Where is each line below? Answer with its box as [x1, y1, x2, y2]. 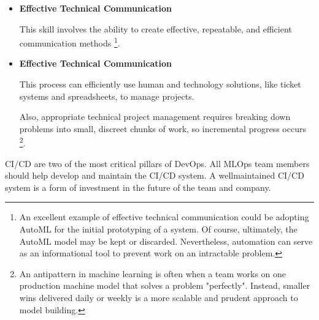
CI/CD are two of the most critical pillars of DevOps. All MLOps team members [5, 157, 310, 169]
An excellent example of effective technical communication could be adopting [19, 210, 309, 223]
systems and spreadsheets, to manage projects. [19, 89, 194, 102]
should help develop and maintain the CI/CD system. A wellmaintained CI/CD [5, 169, 304, 182]
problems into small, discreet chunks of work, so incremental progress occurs [19, 122, 306, 135]
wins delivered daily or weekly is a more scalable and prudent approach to [19, 291, 298, 303]
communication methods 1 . [19, 35, 120, 49]
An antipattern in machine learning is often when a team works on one [19, 267, 286, 280]
